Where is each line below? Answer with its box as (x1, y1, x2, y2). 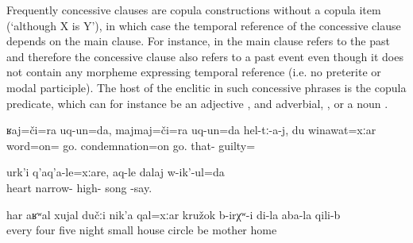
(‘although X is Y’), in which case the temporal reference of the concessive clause (6, 17, 401, 33)
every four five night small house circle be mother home (6, 222, 277, 238)
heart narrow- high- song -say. (6, 179, 152, 195)
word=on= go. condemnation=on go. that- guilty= (6, 137, 256, 153)
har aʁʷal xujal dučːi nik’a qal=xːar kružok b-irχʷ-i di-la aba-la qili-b (6, 206, 341, 222)
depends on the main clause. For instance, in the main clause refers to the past (6, 33, 390, 49)
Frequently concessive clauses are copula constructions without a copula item (6, 2, 381, 17)
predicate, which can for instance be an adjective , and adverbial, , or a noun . (6, 94, 388, 111)
